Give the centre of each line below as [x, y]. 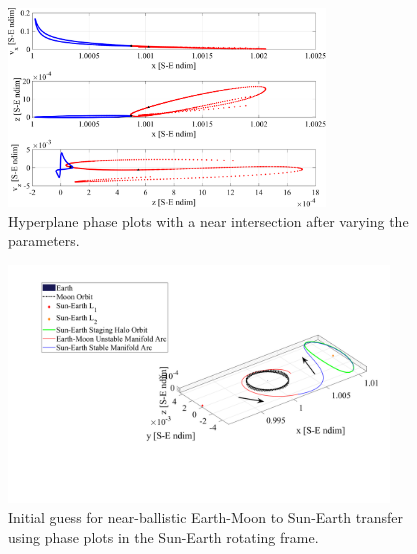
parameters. [44, 240]
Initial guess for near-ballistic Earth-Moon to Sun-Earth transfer [205, 516]
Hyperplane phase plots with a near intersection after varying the [208, 220]
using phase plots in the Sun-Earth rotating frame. [163, 536]
